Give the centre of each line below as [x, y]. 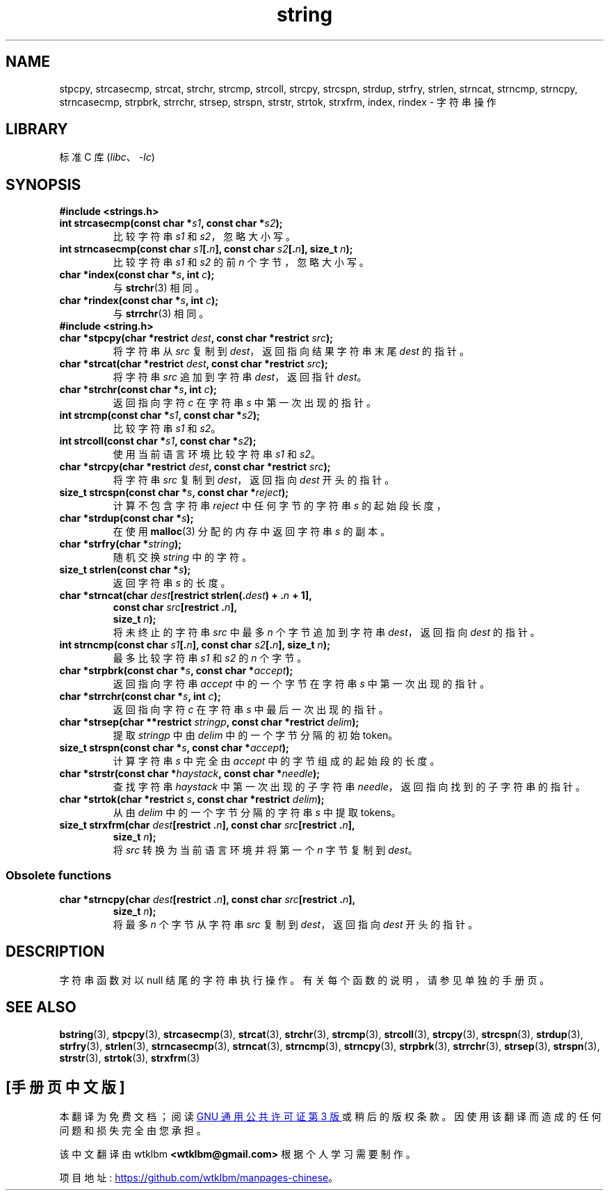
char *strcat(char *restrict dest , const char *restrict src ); [194, 364]
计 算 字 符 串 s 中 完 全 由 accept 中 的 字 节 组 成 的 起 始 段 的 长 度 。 [276, 761]
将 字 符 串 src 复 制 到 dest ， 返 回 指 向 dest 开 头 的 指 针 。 [254, 480]
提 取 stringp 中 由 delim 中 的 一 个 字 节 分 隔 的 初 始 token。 [255, 735]
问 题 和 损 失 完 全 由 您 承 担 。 [133, 1130]
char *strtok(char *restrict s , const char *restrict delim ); [192, 799]
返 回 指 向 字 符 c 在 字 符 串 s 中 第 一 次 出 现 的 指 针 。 [244, 403]
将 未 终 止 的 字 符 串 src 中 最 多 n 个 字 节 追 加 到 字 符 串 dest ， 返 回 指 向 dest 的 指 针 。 [326, 632]
